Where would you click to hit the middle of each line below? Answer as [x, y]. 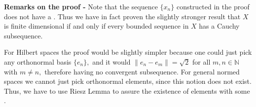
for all [201, 61]
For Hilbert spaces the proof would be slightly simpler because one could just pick [128, 52]
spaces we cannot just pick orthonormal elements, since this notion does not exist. [128, 81]
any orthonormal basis [38, 61]
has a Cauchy [219, 26]
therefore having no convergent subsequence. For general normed [142, 71]
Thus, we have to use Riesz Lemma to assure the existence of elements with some [127, 90]
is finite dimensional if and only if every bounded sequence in [96, 26]
